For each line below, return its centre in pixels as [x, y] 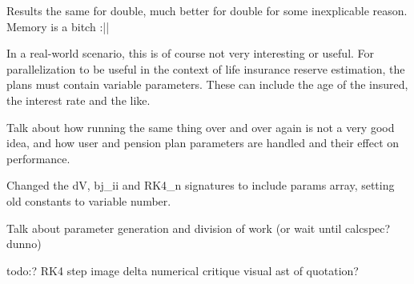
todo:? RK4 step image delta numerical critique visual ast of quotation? [183, 270]
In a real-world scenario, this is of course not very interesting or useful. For [191, 53]
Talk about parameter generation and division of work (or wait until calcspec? [199, 228]
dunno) [24, 244]
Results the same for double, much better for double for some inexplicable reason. [207, 10]
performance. [38, 158]
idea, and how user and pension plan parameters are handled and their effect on [203, 143]
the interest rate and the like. [78, 100]
